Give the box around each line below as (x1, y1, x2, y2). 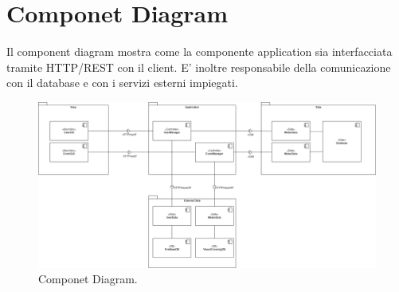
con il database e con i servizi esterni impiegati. (6, 74, 238, 91)
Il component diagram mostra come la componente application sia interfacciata (6, 43, 393, 60)
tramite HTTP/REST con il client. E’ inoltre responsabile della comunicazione (6, 58, 391, 75)
